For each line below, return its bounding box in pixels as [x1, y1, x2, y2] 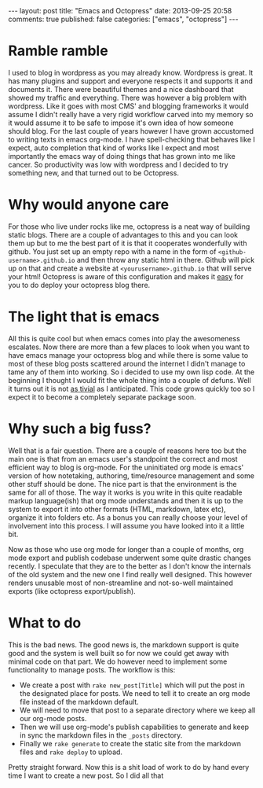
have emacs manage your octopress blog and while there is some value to [8, 350, 249, 359]
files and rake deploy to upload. [19, 747, 123, 757]
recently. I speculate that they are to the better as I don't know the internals [8, 561, 251, 571]
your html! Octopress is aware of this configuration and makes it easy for [8, 271, 244, 281]
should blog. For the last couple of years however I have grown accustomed [8, 126, 254, 135]
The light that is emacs [8, 308, 160, 326]
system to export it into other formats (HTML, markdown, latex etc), [8, 504, 226, 514]
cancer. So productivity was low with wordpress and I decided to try [8, 160, 229, 169]
